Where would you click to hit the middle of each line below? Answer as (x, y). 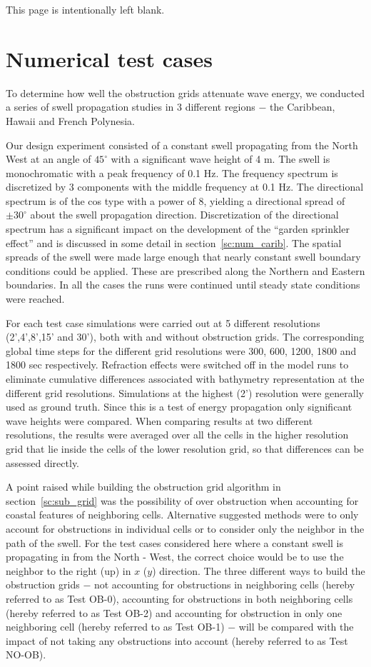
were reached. (35, 299)
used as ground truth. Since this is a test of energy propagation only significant (179, 407)
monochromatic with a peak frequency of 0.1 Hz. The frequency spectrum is (172, 172)
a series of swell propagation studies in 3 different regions (131, 107)
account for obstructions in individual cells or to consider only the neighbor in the (185, 528)
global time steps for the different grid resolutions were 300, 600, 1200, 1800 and (181, 350)
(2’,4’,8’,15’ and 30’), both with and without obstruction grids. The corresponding (185, 337)
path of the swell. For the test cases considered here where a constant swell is (174, 542)
